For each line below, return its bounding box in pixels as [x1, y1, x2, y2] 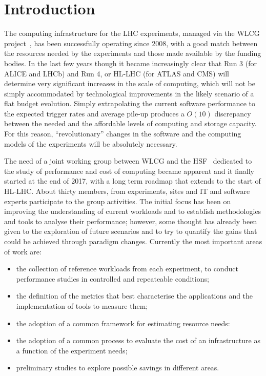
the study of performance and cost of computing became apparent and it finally [4, 165, 254, 176]
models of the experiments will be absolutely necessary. [4, 138, 177, 149]
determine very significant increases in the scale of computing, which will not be [4, 78, 256, 89]
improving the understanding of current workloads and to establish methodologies [4, 206, 261, 216]
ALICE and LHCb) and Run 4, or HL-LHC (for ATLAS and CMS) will [4, 68, 229, 78]
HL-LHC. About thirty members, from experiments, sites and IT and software [4, 186, 250, 196]
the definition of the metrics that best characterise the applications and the [16, 290, 253, 301]
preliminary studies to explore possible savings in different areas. [16, 362, 219, 373]
